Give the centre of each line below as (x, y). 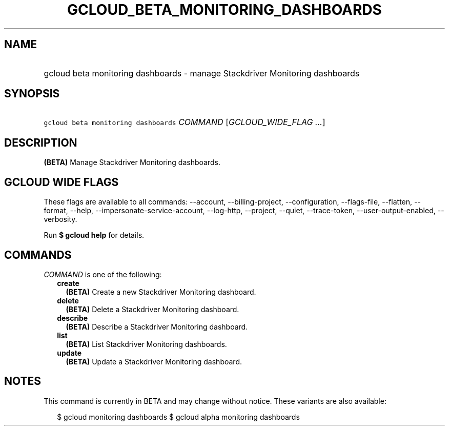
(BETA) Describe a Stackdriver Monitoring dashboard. (157, 326)
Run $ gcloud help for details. (94, 235)
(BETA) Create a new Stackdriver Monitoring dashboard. (161, 292)
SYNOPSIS (32, 94)
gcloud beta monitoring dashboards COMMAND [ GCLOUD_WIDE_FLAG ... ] (185, 122)
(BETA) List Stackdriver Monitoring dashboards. (146, 344)
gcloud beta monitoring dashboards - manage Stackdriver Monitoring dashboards (202, 73)
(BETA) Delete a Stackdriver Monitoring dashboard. (152, 309)
